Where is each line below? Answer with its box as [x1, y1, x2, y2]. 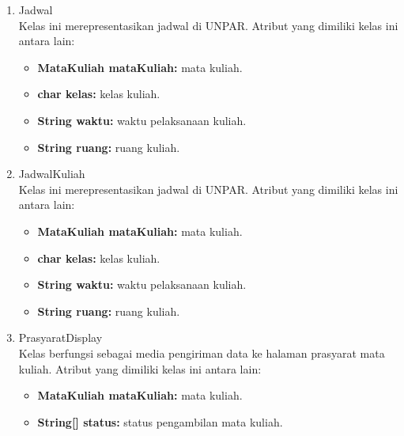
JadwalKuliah [18, 165, 85, 182]
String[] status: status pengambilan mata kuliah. [37, 413, 283, 430]
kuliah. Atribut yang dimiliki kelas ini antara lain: [18, 360, 262, 377]
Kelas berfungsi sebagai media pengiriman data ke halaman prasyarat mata [18, 344, 385, 361]
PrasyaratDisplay [18, 329, 103, 346]
